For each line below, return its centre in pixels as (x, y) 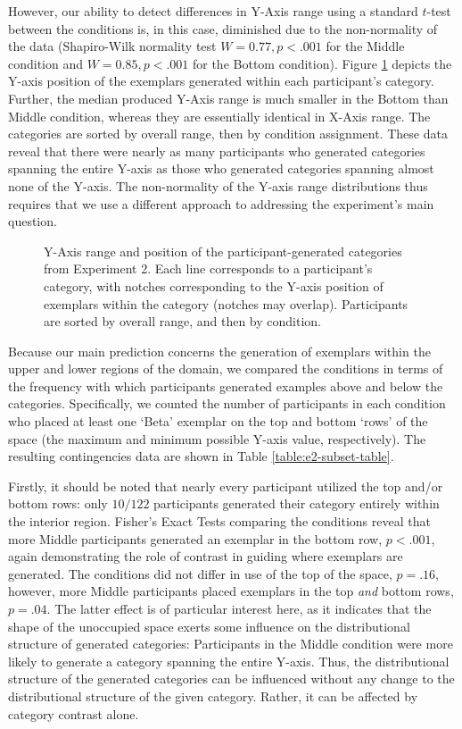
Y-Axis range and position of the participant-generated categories (223, 251)
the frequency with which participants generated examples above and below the (226, 385)
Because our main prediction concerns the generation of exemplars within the (219, 351)
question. (33, 221)
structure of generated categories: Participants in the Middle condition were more (231, 644)
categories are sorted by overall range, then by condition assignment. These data (228, 134)
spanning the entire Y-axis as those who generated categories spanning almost (221, 168)
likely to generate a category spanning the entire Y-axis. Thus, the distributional (229, 661)
